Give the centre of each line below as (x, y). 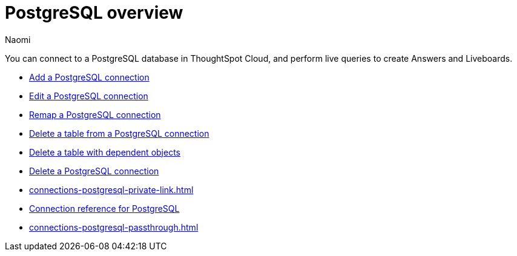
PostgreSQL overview (94, 13)
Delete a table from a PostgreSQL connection (119, 133)
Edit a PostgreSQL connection (89, 96)
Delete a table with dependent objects (105, 152)
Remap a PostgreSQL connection (95, 114)
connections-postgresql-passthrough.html (114, 227)
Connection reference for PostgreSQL (104, 208)
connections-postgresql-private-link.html (111, 189)
